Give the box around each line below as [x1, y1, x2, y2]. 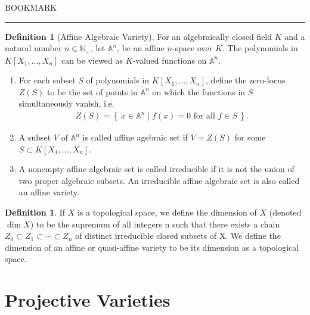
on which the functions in [152, 85, 246, 98]
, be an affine [117, 42, 165, 54]
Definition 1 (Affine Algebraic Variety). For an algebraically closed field [5, 30, 272, 42]
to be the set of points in [47, 85, 138, 98]
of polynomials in [86, 74, 150, 86]
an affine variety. [18, 186, 79, 198]
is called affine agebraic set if [82, 131, 188, 144]
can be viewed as [61, 54, 123, 66]
